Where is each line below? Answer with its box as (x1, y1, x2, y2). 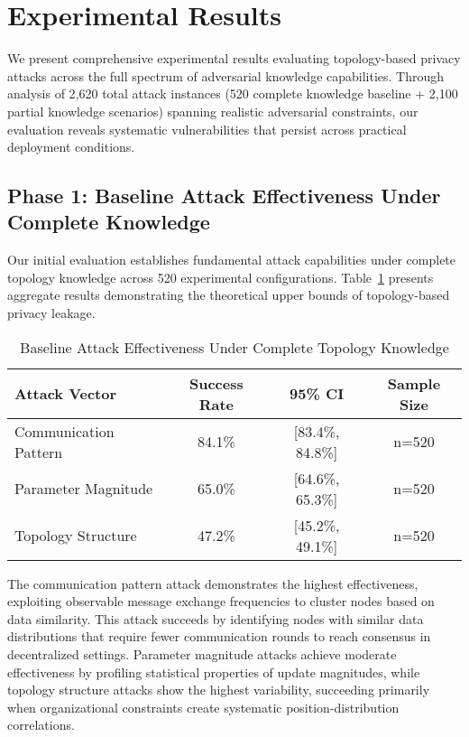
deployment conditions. (7, 137, 135, 156)
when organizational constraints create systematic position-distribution (7, 697, 400, 716)
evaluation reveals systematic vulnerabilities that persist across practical (7, 119, 407, 138)
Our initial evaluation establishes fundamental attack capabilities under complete (7, 250, 456, 269)
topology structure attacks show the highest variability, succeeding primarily (7, 680, 430, 699)
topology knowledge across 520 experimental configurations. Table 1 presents (7, 267, 434, 286)
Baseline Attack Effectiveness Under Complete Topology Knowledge (20, 336, 449, 358)
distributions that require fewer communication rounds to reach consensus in (7, 627, 431, 646)
